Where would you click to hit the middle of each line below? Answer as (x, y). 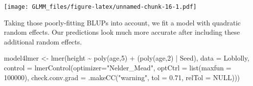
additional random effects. (43, 41)
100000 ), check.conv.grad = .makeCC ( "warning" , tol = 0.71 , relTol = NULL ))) (122, 77)
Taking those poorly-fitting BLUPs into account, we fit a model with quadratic (122, 22)
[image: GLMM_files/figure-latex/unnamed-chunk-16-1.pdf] (100, 7)
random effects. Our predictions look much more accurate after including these (122, 32)
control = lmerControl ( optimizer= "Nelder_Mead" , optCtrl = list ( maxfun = (118, 68)
